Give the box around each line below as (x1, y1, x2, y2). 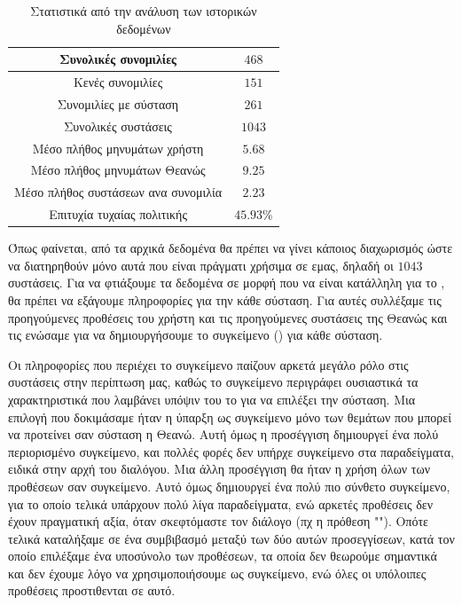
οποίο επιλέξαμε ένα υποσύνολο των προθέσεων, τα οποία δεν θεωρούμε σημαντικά (8, 546, 437, 565)
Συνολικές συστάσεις (64, 116, 172, 135)
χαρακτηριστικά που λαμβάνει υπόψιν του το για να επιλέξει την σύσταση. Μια (8, 389, 416, 408)
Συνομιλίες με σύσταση (57, 94, 179, 113)
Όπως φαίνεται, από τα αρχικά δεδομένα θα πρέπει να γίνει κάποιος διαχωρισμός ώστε (8, 239, 453, 257)
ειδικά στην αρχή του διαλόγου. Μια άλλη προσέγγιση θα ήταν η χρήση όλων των (8, 460, 431, 478)
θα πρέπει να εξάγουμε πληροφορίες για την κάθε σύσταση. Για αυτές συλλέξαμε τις (8, 290, 442, 309)
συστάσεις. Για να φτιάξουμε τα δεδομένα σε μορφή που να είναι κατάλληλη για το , (8, 273, 445, 292)
